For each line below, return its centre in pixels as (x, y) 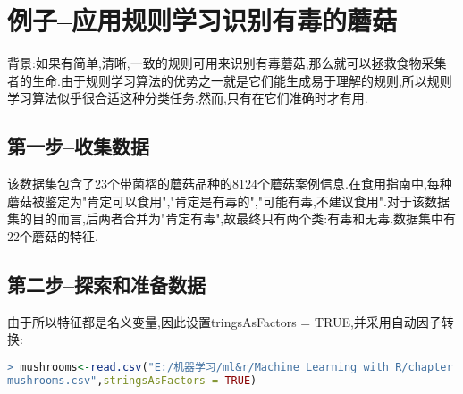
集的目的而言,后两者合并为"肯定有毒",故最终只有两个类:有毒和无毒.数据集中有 (232, 218)
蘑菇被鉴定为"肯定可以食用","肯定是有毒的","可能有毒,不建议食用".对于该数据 (228, 201)
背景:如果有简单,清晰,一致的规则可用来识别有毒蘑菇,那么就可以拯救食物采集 (227, 63)
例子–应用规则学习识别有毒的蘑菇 (202, 20)
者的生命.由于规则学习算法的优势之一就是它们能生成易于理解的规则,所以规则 (230, 80)
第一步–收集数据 (79, 146)
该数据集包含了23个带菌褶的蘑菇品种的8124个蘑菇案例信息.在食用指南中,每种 (230, 184)
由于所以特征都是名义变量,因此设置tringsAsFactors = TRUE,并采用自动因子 (224, 321)
